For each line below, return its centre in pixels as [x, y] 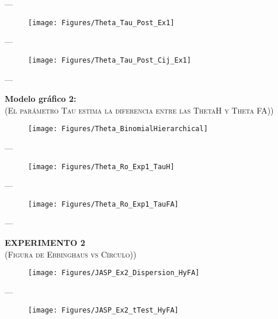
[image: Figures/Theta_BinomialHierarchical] [118, 129]
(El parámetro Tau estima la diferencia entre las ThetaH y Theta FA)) [139, 110]
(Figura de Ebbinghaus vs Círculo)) [71, 254]
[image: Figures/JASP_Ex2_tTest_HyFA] [103, 311]
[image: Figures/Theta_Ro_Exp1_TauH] [101, 167]
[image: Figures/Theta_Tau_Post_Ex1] [101, 23]
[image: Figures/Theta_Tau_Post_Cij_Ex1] [110, 60]
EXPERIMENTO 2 [45, 243]
